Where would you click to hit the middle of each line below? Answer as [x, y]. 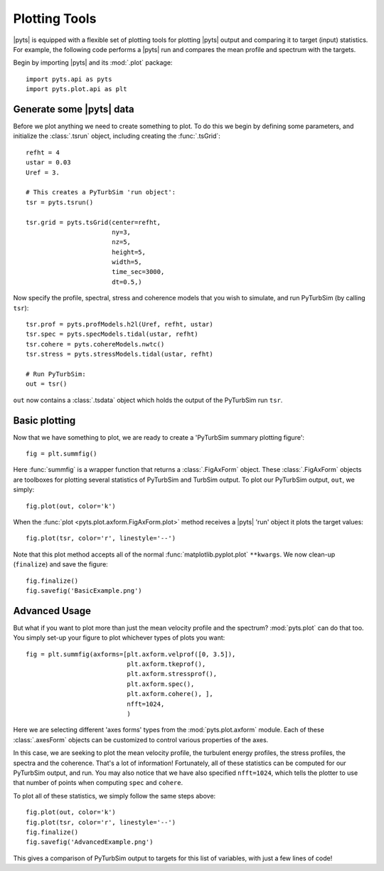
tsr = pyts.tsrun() [60, 202]
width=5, [127, 262]
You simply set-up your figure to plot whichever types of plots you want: [119, 638]
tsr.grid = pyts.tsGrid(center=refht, [94, 222]
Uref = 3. [43, 172]
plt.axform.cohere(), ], [170, 694]
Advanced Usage [52, 611]
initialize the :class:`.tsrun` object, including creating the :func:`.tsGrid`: [117, 136]
